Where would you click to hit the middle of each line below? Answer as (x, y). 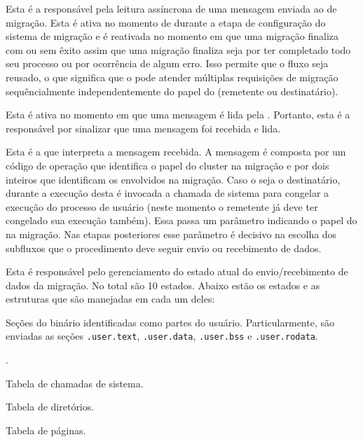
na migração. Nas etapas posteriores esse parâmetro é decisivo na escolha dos (171, 234)
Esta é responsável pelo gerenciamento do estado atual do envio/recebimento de (177, 271)
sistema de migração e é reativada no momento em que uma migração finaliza (172, 36)
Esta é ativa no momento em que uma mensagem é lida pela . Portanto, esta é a (178, 115)
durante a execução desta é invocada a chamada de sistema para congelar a (167, 193)
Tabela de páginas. (46, 430)
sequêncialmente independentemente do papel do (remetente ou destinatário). (172, 91)
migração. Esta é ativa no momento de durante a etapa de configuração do (166, 22)
